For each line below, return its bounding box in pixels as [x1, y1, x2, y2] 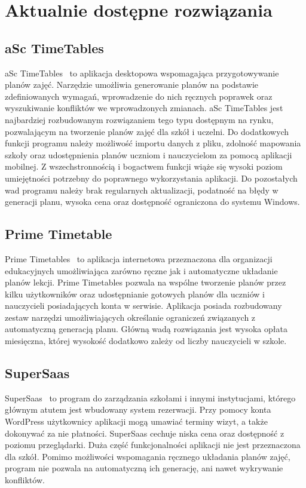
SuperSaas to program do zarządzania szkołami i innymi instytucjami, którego [5, 391, 296, 404]
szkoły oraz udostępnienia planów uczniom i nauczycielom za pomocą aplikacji [5, 148, 292, 161]
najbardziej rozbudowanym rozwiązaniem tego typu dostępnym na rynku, [5, 113, 274, 125]
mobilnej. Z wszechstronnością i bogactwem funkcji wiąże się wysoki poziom [5, 160, 283, 173]
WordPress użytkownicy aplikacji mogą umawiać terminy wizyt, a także [5, 415, 268, 428]
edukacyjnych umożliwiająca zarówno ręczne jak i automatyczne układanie [5, 264, 278, 277]
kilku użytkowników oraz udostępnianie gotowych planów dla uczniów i [5, 287, 265, 300]
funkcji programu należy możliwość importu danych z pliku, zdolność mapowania [5, 137, 301, 149]
